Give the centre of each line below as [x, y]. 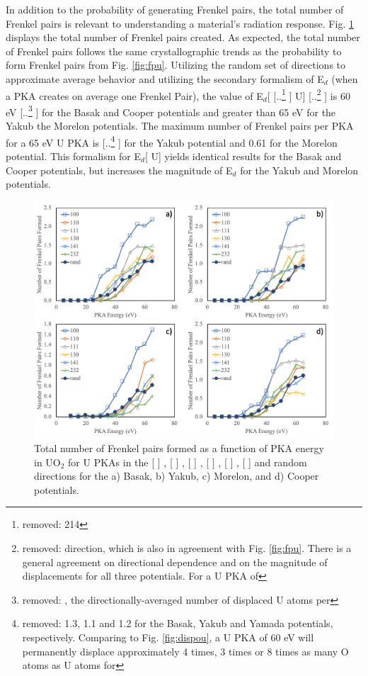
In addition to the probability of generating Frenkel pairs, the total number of [175, 9]
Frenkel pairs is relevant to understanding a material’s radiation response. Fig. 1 [180, 23]
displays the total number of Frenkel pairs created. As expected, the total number [183, 37]
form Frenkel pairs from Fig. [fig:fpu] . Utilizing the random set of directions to [176, 65]
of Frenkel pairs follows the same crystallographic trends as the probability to [174, 51]
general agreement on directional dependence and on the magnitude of [175, 562]
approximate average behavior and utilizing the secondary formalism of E [165, 78]
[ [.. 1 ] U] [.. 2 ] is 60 [309, 94]
